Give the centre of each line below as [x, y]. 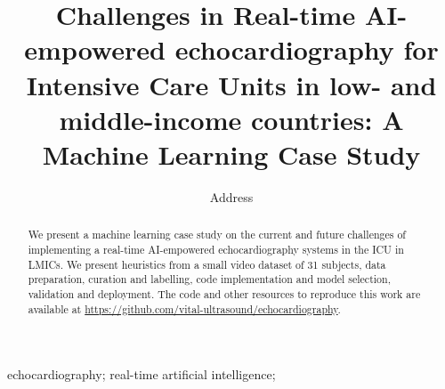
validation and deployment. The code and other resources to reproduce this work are [224, 293]
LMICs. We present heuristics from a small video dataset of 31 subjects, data [207, 264]
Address [231, 196]
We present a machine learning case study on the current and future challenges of [217, 235]
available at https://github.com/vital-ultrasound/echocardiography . [184, 308]
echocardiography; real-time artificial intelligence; [142, 374]
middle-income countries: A [231, 119]
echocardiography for [307, 49]
